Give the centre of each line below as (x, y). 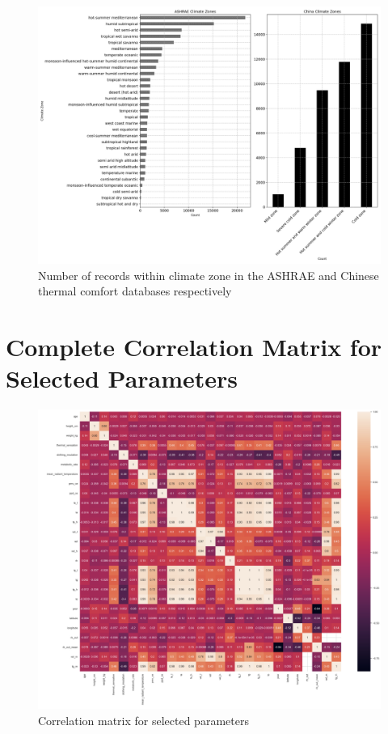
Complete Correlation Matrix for (194, 346)
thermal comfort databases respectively (135, 291)
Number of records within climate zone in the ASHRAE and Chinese (209, 275)
